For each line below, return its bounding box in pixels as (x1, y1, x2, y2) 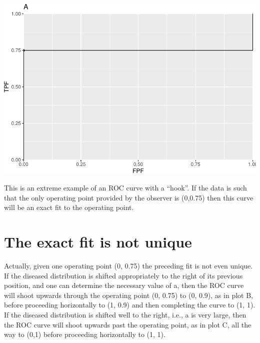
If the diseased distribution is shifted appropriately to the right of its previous (4, 270, 243, 280)
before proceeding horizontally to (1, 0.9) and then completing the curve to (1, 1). (4, 299, 255, 310)
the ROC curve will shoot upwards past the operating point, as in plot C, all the (4, 319, 251, 329)
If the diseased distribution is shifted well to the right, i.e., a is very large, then (4, 309, 246, 319)
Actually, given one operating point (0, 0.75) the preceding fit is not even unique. (4, 260, 253, 270)
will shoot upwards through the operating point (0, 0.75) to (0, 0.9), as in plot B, (4, 289, 253, 300)
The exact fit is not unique (4, 231, 192, 252)
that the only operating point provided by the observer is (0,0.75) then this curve (4, 192, 253, 202)
